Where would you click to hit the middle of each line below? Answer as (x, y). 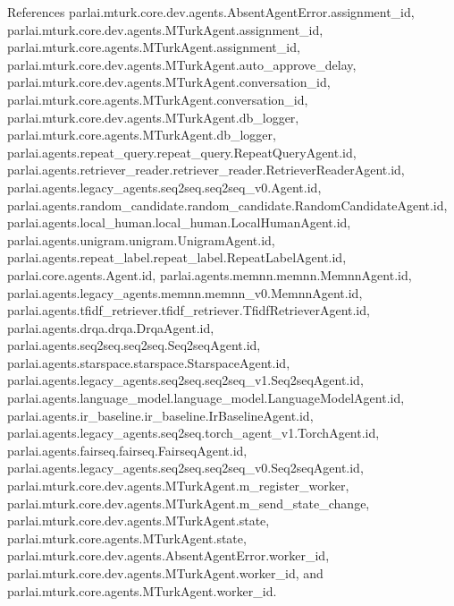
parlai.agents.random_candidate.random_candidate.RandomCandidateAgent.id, (227, 205)
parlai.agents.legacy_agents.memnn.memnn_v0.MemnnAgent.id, (185, 292)
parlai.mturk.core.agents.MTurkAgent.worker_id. (142, 590)
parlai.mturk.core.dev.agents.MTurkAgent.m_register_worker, (178, 486)
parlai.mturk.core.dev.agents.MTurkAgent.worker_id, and (165, 573)
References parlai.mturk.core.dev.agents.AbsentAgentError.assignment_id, (211, 12)
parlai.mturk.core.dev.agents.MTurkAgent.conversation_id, (169, 82)
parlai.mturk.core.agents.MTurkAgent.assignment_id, (154, 47)
